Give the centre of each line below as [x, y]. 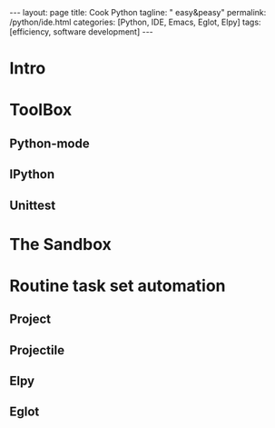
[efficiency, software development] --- [82, 32]
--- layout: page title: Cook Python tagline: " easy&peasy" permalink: [138, 12]
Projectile [37, 350]
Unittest [33, 205]
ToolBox [41, 110]
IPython [32, 174]
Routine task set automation [118, 286]
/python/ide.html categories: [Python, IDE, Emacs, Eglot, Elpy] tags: [135, 22]
